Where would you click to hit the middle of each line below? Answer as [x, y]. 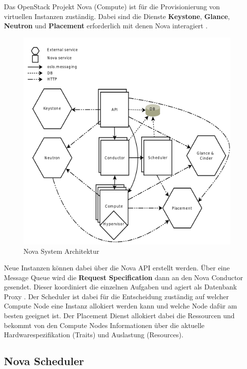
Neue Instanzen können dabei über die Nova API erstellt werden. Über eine [117, 267]
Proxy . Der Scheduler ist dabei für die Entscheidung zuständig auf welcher [116, 296]
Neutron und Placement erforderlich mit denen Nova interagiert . [106, 26]
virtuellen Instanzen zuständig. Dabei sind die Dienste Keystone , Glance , [117, 16]
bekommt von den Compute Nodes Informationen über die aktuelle [104, 325]
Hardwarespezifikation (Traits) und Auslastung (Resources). [94, 335]
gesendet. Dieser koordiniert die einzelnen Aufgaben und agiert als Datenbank [121, 287]
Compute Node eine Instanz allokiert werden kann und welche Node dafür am [121, 306]
